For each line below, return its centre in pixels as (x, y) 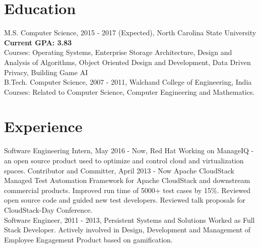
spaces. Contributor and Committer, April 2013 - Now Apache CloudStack (119, 170)
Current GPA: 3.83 (38, 42)
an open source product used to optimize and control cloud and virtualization (124, 160)
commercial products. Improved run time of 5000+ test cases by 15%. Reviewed (127, 190)
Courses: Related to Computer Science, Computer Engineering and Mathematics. (129, 91)
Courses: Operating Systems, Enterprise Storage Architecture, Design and (118, 52)
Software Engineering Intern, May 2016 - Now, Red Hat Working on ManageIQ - (129, 150)
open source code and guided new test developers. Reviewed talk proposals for (125, 200)
